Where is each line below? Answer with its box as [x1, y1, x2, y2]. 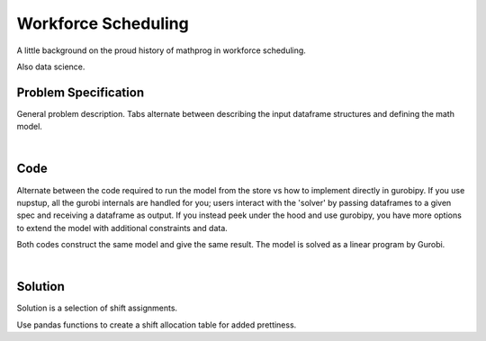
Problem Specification [16, 85, 144, 100]
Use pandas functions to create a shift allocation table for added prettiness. [16, 319, 297, 330]
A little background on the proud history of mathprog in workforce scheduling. [16, 45, 306, 56]
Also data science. [16, 61, 85, 72]
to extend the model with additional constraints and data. [16, 222, 229, 233]
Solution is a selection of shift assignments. [16, 302, 178, 314]
